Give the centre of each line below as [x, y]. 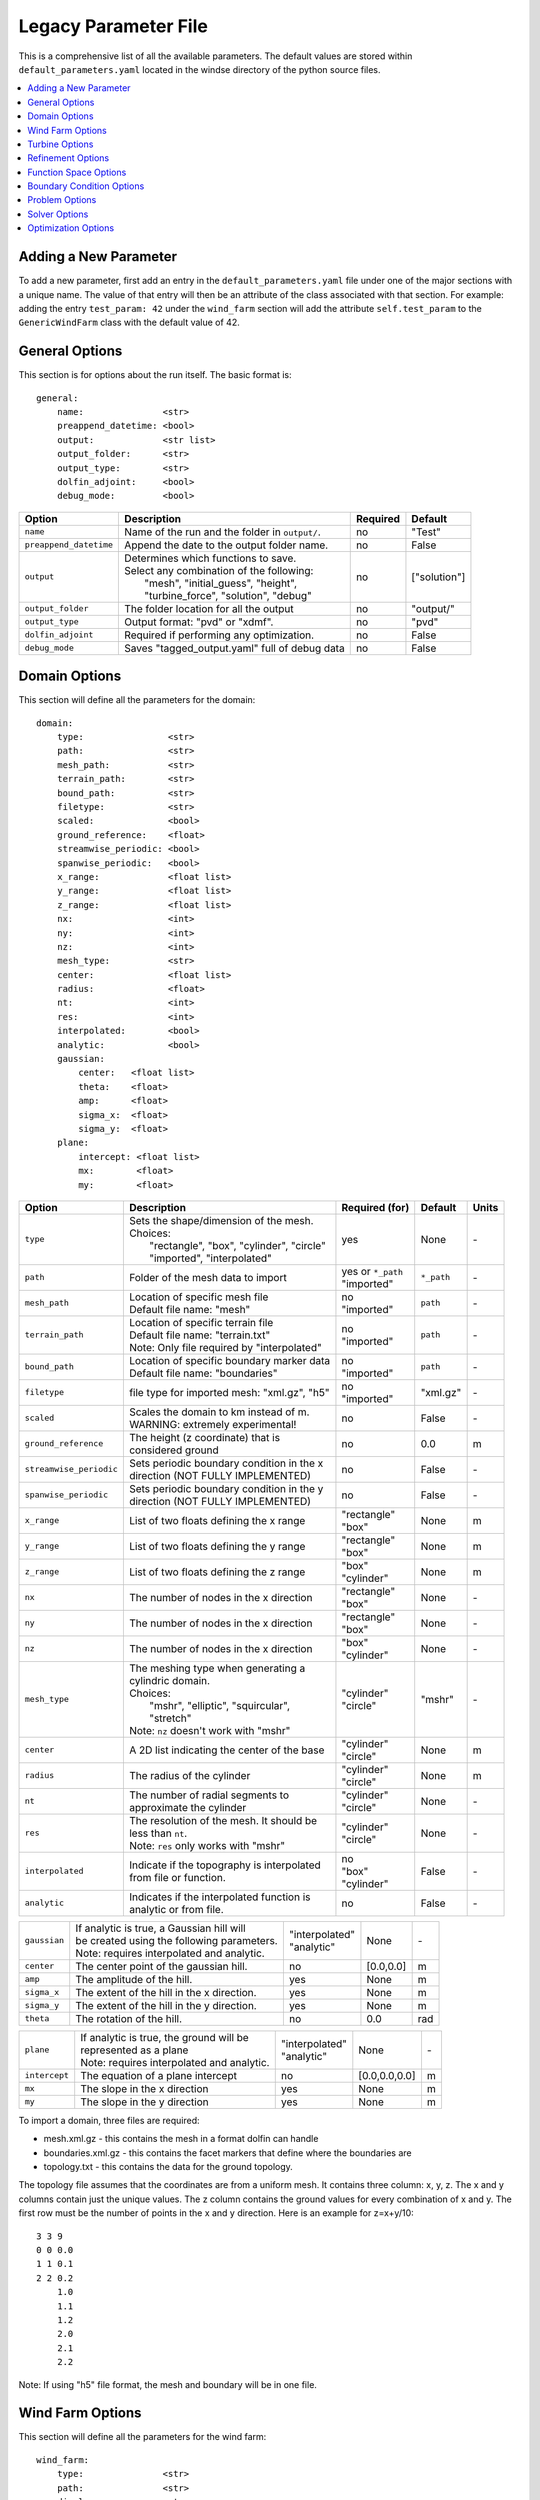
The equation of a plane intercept [158, 2075]
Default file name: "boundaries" [203, 1373]
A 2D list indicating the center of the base [226, 1750]
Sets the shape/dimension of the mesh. [221, 1220]
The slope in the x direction [144, 2088]
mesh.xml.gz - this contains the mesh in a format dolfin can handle [181, 2139]
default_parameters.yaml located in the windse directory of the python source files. [199, 69]
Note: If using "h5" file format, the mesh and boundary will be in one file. [167, 2384]
